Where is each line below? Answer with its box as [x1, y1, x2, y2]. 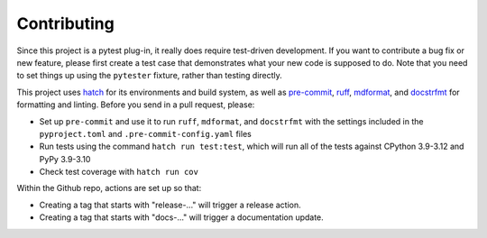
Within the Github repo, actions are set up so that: [16, 183, 202, 194]
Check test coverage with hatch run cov [39, 167, 198, 178]
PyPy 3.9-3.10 [39, 153, 91, 164]
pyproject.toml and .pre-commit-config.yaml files [39, 128, 252, 139]
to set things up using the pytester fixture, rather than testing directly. [16, 70, 283, 81]
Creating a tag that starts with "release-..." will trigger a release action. [39, 199, 301, 210]
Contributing [16, 14, 115, 33]
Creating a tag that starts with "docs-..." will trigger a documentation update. [39, 212, 324, 223]
